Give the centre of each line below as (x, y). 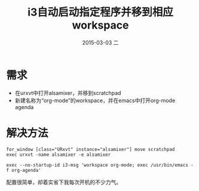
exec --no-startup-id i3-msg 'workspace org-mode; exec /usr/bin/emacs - (100, 165)
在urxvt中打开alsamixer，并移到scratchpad (68, 93)
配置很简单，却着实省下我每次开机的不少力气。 (64, 182)
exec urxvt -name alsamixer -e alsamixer (59, 155)
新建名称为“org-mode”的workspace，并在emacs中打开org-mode (95, 100)
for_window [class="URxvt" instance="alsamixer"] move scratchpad (91, 149)
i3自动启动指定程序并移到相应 (100, 12)
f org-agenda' (24, 170)
